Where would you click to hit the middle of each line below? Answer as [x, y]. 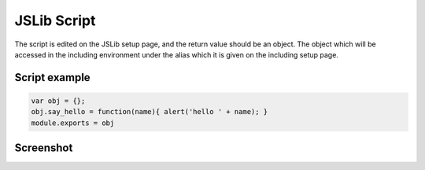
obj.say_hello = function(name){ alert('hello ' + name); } [150, 112]
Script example [52, 78]
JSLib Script [55, 20]
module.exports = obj [73, 123]
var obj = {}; [58, 101]
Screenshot [44, 148]
